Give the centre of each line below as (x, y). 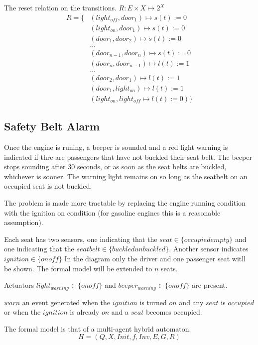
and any (191, 302)
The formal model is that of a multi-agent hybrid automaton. (98, 328)
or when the (22, 312)
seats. (169, 268)
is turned (153, 302)
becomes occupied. (174, 312)
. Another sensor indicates (209, 249)
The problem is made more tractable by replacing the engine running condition (125, 203)
